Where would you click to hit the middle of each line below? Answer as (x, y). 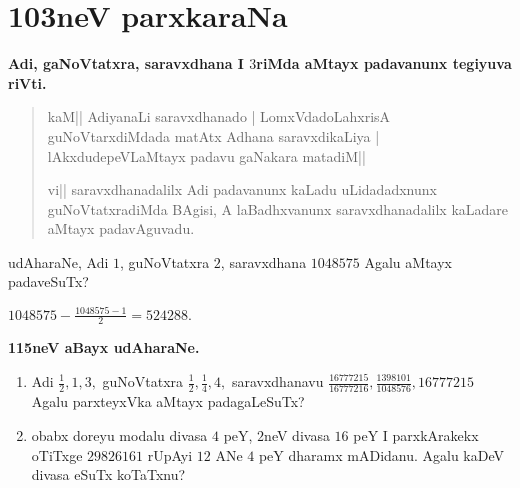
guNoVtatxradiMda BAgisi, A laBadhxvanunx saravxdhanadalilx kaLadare (278, 208)
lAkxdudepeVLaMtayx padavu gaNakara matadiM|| (206, 155)
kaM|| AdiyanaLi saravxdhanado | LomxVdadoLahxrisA (219, 116)
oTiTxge (57, 454)
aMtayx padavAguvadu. (121, 228)
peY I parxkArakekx (416, 434)
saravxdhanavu (277, 381)
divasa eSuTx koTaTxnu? (108, 474)
